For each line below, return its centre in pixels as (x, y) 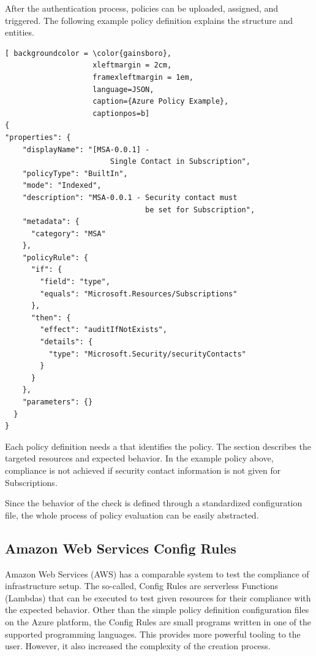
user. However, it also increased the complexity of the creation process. (138, 646)
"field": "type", (75, 282)
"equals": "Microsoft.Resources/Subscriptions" (139, 294)
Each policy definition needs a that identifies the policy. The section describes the (158, 446)
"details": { (66, 342)
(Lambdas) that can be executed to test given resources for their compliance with (158, 597)
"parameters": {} (58, 402)
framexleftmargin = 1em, (143, 77)
